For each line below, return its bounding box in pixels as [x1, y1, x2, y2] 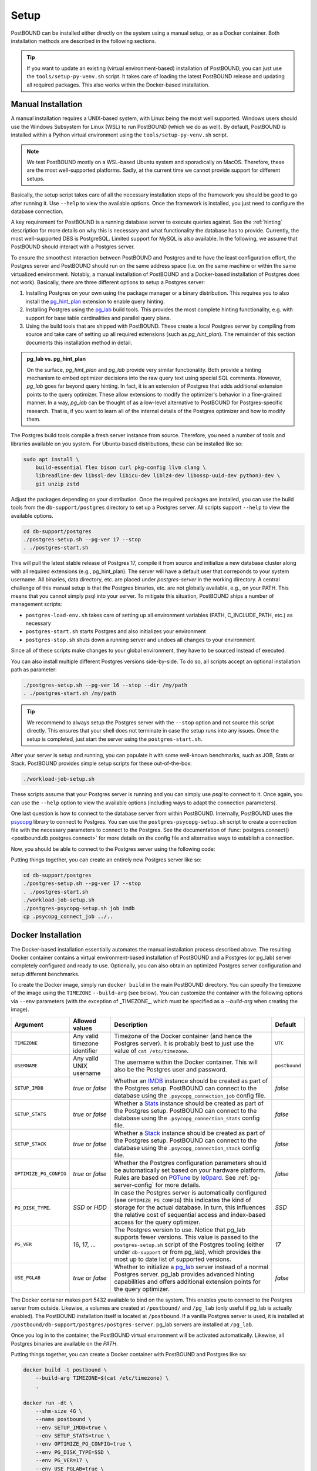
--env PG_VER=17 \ [35, 1457, 89, 1464]
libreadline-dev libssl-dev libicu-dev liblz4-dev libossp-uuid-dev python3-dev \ [35, 472, 281, 479]
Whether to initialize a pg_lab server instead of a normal [114, 1263, 268, 1271]
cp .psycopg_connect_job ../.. [23, 913, 114, 920]
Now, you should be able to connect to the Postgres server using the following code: [11, 845, 215, 853]
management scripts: [11, 601, 62, 608]
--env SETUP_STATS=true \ [35, 1433, 110, 1439]
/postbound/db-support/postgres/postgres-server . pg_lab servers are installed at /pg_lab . [11, 1321, 254, 1328]
